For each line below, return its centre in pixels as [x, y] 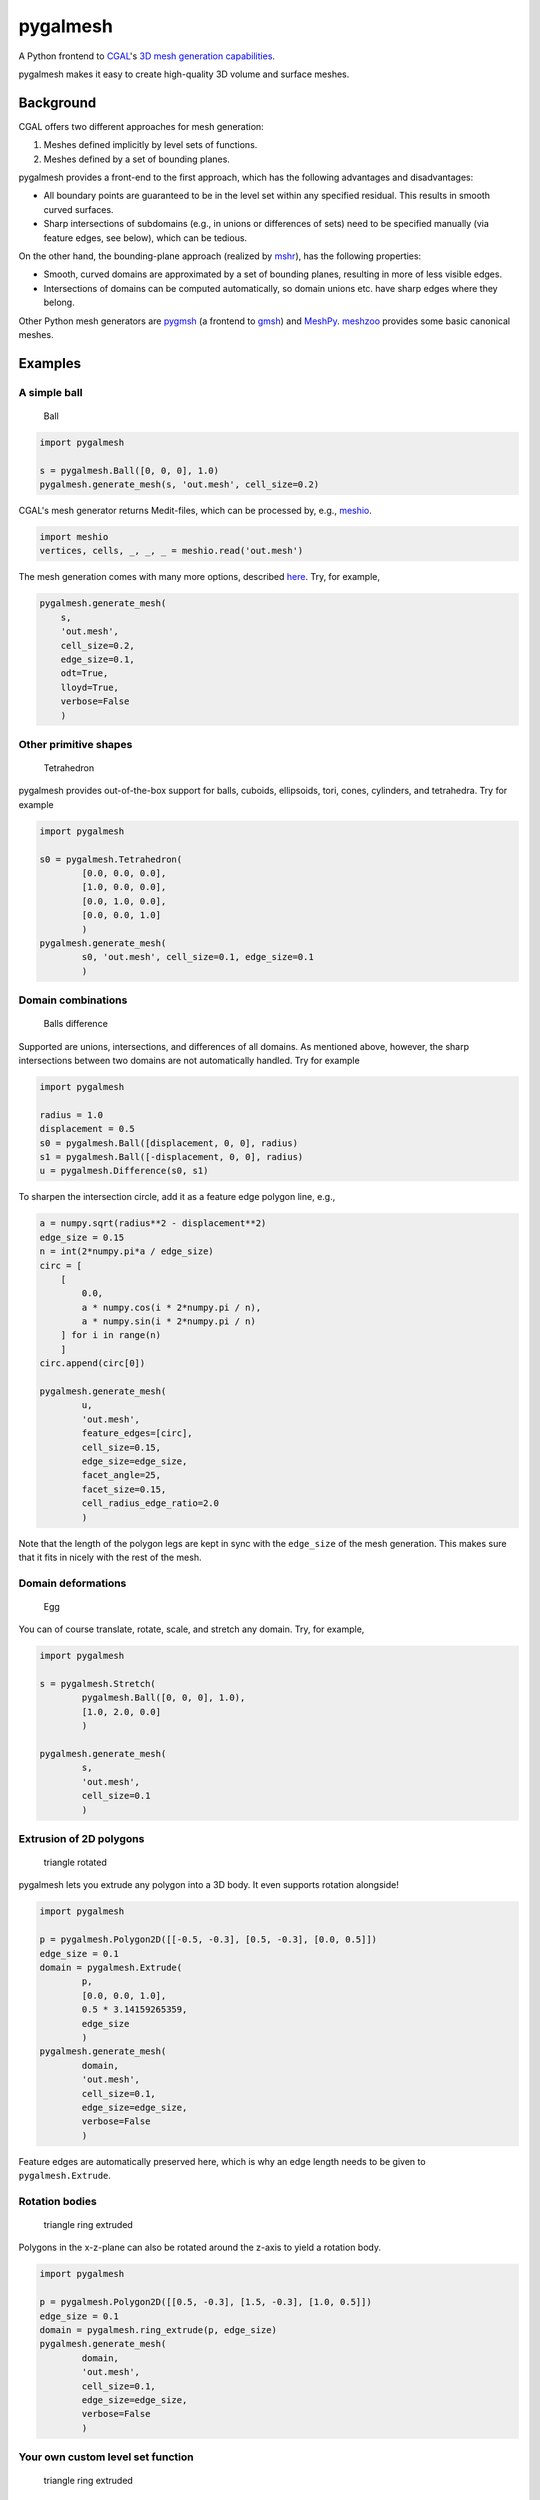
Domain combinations [73, 1000]
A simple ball [50, 392]
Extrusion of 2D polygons [81, 1838]
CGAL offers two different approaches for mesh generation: [141, 126]
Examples [50, 363]
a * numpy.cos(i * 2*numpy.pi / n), [171, 1307]
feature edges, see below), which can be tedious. [145, 237]
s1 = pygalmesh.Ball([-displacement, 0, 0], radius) [171, 1156]
